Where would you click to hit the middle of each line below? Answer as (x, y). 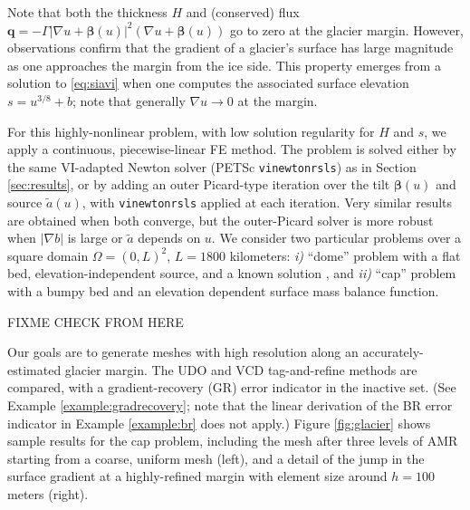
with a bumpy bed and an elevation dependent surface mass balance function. (223, 291)
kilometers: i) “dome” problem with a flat (345, 255)
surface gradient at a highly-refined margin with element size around (197, 476)
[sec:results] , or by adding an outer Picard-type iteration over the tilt (199, 184)
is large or (95, 238)
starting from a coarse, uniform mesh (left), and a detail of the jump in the (216, 458)
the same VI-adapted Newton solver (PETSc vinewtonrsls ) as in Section (212, 166)
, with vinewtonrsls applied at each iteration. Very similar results (267, 202)
